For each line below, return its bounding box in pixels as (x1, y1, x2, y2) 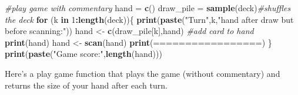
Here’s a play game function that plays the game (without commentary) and (5, 67, 280, 79)
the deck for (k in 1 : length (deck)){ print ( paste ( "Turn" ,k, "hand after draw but (5, 13, 294, 25)
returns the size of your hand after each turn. (5, 79, 168, 91)
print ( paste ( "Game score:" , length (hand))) (5, 48, 162, 60)
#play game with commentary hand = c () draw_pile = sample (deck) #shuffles (5, 2, 291, 13)
